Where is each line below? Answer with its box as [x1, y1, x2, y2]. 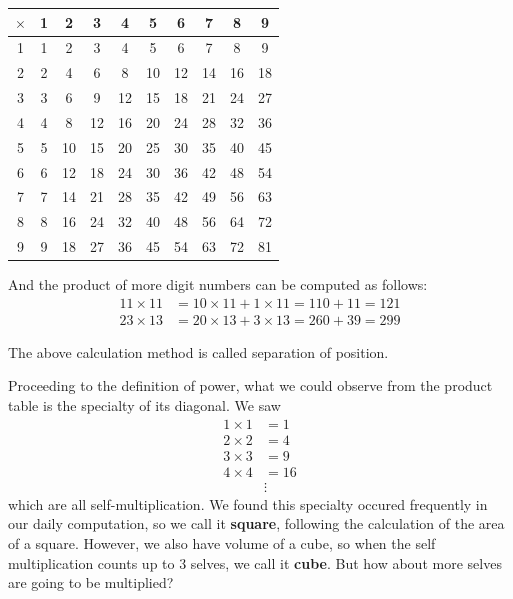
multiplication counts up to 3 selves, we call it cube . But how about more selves [8, 552, 502, 573]
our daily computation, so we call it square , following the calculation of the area [8, 513, 505, 534]
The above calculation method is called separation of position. [8, 341, 389, 362]
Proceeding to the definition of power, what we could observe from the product [8, 375, 493, 396]
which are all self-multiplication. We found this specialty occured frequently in [8, 493, 488, 514]
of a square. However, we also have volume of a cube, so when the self [8, 532, 436, 553]
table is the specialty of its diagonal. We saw [8, 395, 281, 416]
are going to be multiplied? [8, 572, 174, 593]
